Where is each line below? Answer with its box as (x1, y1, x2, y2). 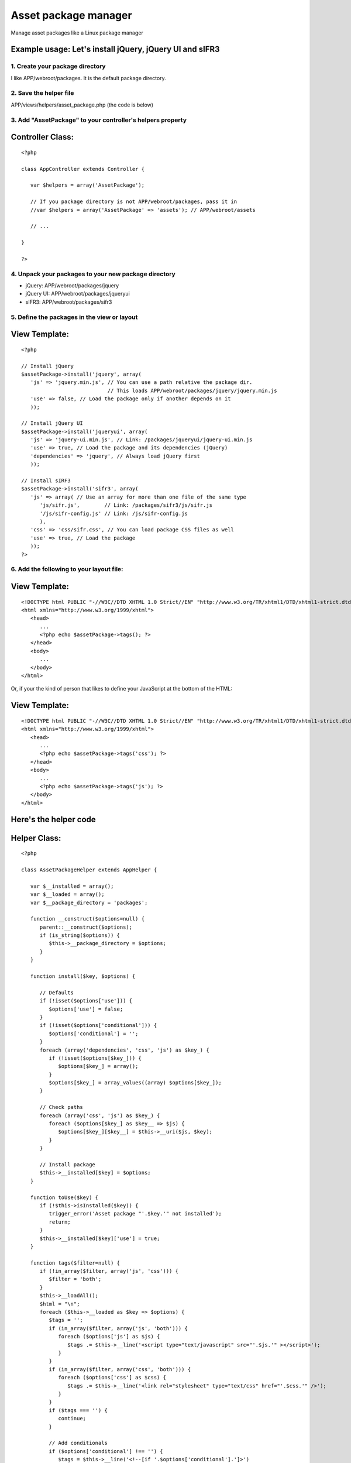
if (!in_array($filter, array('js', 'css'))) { (39, 1268, 178, 1275)
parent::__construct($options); (39, 923, 133, 930)
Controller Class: (11, 132, 74, 142)
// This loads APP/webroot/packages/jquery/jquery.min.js (107, 387, 277, 394)
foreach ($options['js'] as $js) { (58, 1333, 160, 1340)
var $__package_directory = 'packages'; (30, 899, 148, 906)
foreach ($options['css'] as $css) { (58, 1374, 167, 1381)
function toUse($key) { (30, 1194, 99, 1201)
